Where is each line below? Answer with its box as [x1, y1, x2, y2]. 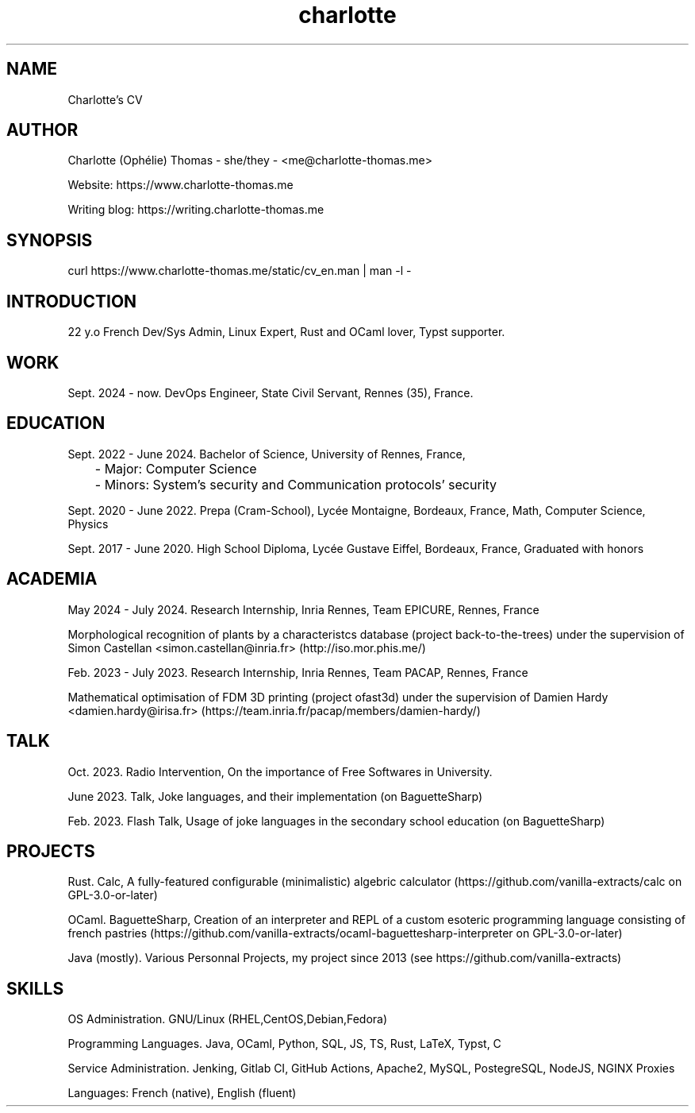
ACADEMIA [6, 569, 98, 589]
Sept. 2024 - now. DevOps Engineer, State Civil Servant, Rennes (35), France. [67, 385, 474, 400]
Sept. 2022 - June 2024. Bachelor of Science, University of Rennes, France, [67, 446, 466, 461]
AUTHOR [6, 120, 79, 141]
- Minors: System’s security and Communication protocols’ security [94, 476, 497, 493]
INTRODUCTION [6, 291, 137, 311]
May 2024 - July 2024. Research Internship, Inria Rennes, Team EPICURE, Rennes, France [67, 602, 539, 616]
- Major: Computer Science [94, 460, 257, 477]
